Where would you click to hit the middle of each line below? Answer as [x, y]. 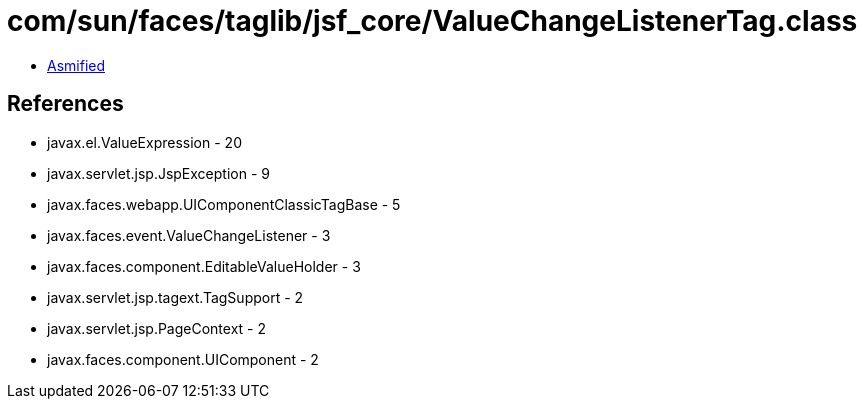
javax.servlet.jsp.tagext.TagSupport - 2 [175, 297]
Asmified [76, 65]
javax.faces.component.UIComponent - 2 [183, 359]
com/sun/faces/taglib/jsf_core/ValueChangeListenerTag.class [432, 21]
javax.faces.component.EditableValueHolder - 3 [204, 266]
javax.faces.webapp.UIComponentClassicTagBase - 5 [224, 204]
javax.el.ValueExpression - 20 [144, 142]
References [65, 104]
